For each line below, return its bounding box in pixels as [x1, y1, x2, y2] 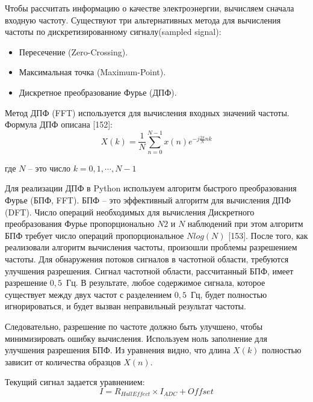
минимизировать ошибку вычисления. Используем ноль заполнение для [5, 332, 267, 344]
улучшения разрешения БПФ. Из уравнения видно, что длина [5, 344, 231, 356]
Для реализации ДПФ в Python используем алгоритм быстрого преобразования [5, 182, 297, 194]
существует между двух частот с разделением [5, 288, 172, 300]
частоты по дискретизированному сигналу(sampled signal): [5, 25, 222, 38]
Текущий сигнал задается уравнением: [5, 376, 145, 388]
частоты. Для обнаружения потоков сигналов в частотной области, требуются [5, 253, 289, 265]
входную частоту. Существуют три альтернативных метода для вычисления [5, 13, 281, 26]
